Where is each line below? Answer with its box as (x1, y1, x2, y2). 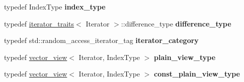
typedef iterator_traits (4, 18, 74, 28)
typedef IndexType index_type (4, 1, 106, 11)
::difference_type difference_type (121, 18, 231, 28)
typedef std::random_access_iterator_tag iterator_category (4, 35, 199, 45)
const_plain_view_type (154, 68, 240, 79)
